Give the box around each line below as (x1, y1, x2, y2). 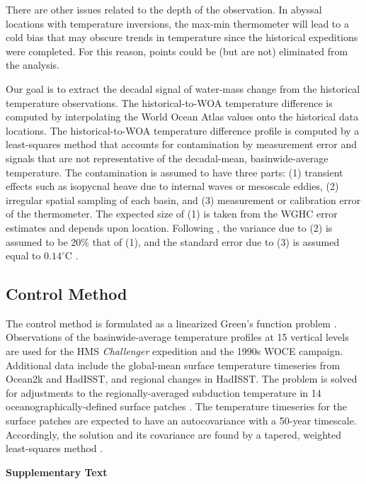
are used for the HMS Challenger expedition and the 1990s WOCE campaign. (6, 344, 343, 359)
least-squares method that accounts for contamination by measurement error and (6, 137, 358, 152)
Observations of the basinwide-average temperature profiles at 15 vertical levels (6, 330, 349, 344)
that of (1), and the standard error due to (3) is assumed (92, 234, 340, 249)
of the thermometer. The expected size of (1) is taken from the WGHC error (6, 206, 338, 221)
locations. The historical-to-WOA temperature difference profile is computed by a (6, 123, 360, 137)
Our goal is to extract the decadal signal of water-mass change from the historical (6, 81, 360, 96)
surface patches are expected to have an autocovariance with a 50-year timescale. (6, 413, 357, 428)
